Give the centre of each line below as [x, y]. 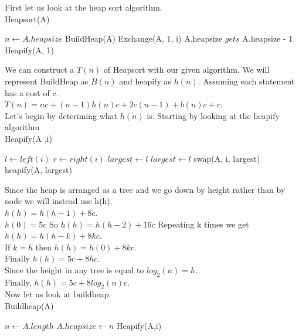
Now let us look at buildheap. [58, 294]
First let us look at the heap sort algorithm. [84, 7]
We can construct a [40, 69]
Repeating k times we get [203, 224]
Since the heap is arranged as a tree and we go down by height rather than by [145, 189]
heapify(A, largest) [38, 170]
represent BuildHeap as [47, 81]
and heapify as [145, 81]
